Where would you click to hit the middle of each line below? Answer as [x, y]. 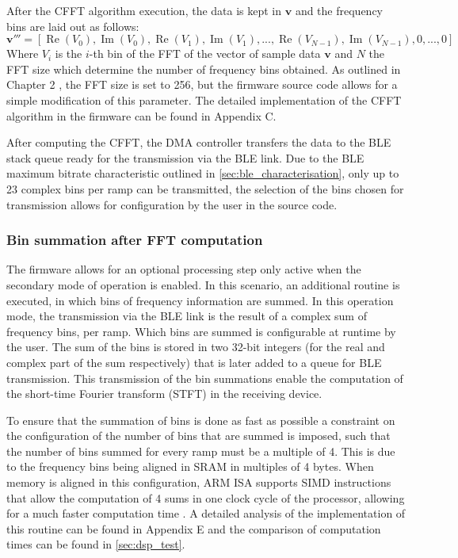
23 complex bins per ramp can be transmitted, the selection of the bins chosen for [205, 188]
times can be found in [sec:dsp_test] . [96, 544]
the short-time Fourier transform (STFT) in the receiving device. [164, 394]
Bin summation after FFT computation [135, 240]
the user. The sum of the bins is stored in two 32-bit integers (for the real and [196, 347]
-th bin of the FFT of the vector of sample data [205, 54]
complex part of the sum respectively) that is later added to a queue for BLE [194, 362]
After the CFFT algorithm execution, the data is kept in [144, 10]
